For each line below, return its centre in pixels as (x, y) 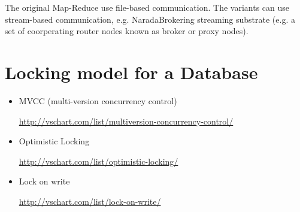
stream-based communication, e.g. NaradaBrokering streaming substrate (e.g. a (150, 19)
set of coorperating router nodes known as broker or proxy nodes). (127, 31)
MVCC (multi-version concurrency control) (98, 100)
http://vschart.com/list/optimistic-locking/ (99, 161)
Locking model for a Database (131, 72)
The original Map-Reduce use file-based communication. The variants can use (147, 7)
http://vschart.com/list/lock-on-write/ (90, 201)
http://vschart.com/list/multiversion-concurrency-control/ (126, 121)
